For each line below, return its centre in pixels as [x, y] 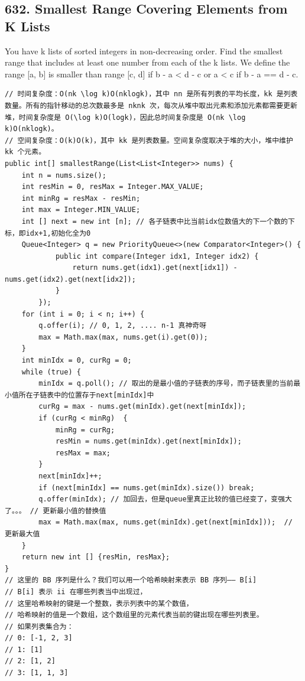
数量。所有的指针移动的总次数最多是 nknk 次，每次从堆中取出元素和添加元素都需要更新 [151, 105]
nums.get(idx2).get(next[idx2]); [70, 279]
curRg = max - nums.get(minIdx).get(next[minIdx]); [142, 407]
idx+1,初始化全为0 [58, 233]
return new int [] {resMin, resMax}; [96, 557]
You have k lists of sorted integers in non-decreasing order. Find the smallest [144, 50]
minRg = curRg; [85, 430]
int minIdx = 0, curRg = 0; [77, 361]
